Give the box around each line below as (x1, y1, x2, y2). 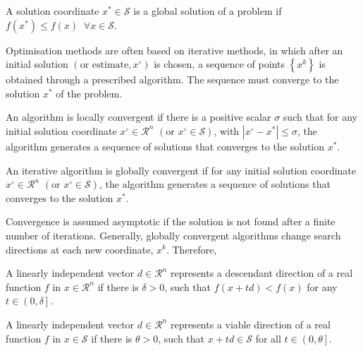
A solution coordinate (6, 4, 99, 18)
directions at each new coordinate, (6, 242, 154, 256)
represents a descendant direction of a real (170, 266, 353, 280)
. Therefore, (166, 242, 217, 256)
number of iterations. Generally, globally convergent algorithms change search (6, 227, 341, 242)
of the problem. (56, 85, 123, 100)
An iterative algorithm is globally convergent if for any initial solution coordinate (6, 162, 357, 177)
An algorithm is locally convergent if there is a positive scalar (6, 109, 271, 124)
